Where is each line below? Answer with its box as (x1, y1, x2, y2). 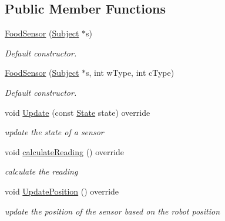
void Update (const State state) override (5, 106, 150, 118)
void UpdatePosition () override (5, 185, 119, 197)
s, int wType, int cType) (86, 66, 174, 79)
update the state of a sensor (5, 126, 104, 138)
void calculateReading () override (5, 145, 124, 158)
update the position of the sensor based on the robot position (5, 205, 220, 217)
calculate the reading (5, 165, 78, 178)
